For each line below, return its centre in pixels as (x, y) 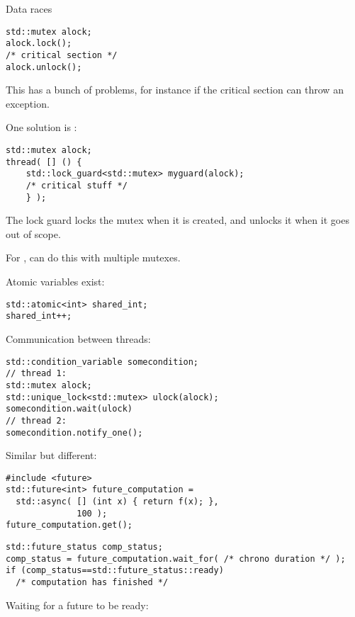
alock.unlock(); (44, 67)
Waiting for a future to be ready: (77, 605)
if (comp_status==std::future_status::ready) (115, 571)
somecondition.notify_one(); (74, 432)
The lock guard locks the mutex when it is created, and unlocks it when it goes (177, 220)
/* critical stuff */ (77, 185)
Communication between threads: (78, 338)
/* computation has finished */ (92, 582)
